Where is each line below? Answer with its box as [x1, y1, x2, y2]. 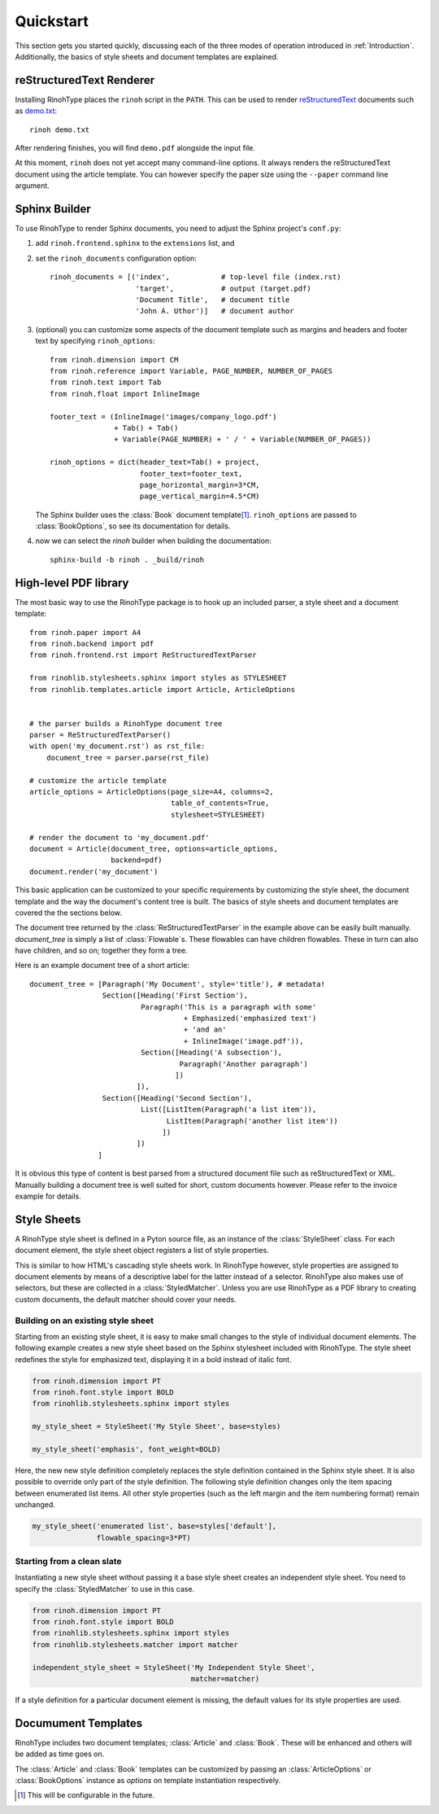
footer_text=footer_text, [139, 469, 243, 478]
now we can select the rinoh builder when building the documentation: [35, 536, 272, 546]
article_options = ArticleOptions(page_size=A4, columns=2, [29, 787, 274, 797]
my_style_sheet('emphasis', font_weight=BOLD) [32, 1445, 221, 1454]
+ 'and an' [183, 1025, 227, 1034]
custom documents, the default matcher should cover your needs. [15, 1295, 237, 1304]
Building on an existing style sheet [15, 1315, 154, 1326]
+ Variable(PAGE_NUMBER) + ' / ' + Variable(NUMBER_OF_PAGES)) [114, 435, 372, 444]
